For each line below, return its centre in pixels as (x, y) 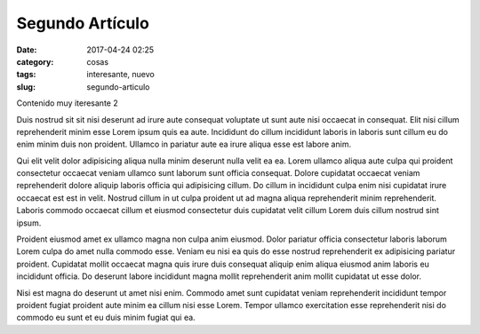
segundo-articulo (118, 87)
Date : (27, 50)
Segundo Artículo (83, 23)
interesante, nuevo (120, 75)
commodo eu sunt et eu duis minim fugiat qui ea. (106, 318)
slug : (26, 87)
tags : (26, 75)
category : (35, 61)
